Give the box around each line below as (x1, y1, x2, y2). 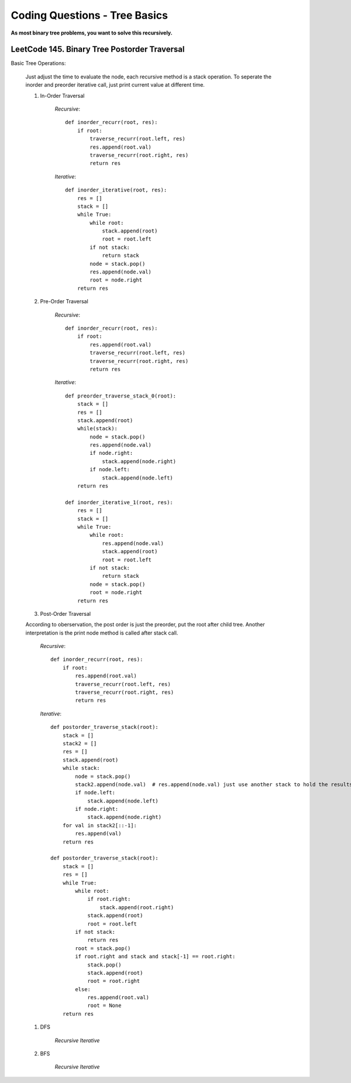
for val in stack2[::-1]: (62, 822, 137, 828)
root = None (87, 1002, 122, 1009)
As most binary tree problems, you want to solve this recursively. (11, 29, 173, 36)
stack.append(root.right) (99, 904, 174, 910)
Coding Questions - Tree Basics (11, 9, 168, 22)
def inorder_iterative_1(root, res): (65, 499, 174, 506)
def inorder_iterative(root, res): (65, 187, 167, 193)
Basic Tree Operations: (11, 60, 66, 67)
